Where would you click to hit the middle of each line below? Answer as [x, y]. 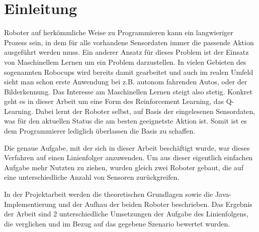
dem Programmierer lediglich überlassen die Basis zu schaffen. [100, 131]
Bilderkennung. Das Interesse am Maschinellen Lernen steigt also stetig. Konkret [128, 91]
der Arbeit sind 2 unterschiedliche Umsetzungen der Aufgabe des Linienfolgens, [126, 214]
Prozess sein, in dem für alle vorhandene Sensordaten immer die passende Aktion [129, 42]
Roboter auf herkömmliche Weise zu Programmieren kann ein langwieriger [119, 32]
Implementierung [30, 204]
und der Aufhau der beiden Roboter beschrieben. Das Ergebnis [155, 204]
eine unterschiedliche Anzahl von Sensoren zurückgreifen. [92, 177]
